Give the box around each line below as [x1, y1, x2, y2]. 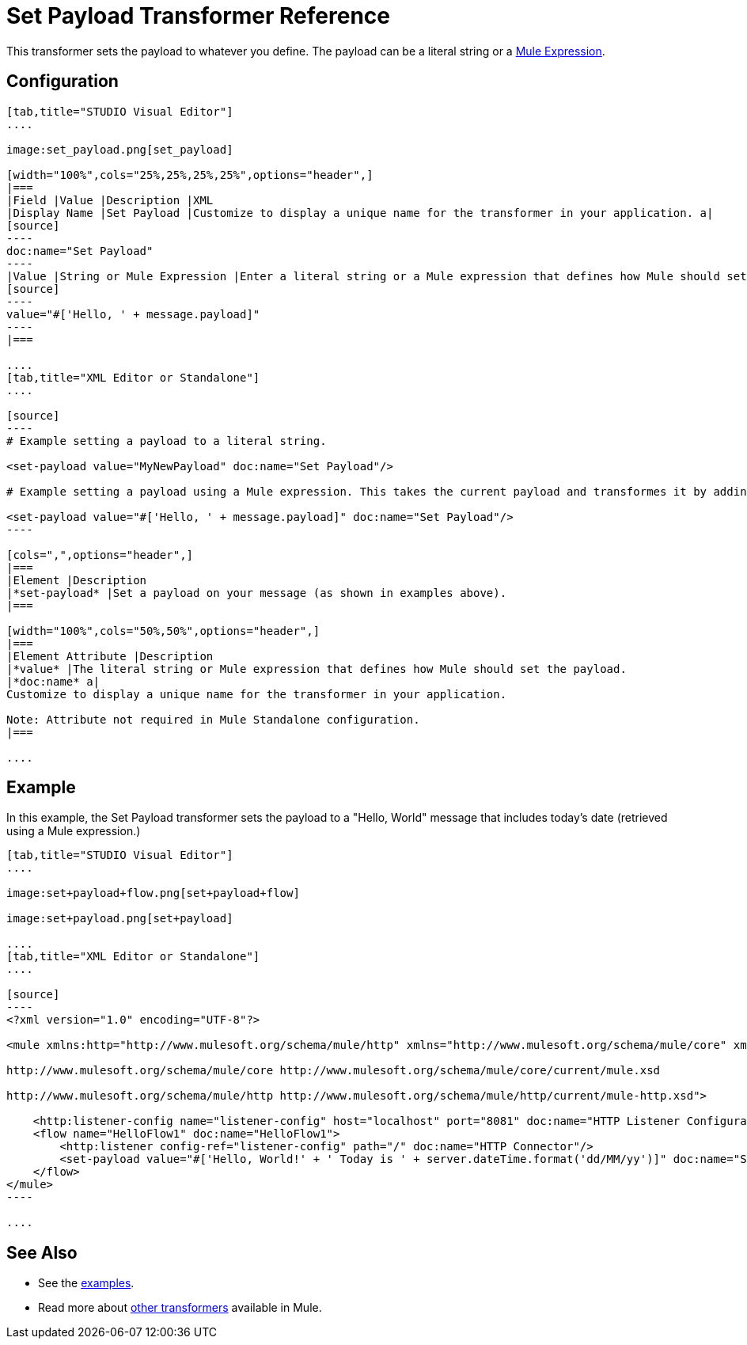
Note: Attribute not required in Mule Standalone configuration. [6, 712, 420, 726]
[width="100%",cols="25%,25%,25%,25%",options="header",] [6, 168, 373, 181]
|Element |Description [6, 573, 147, 587]
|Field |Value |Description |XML [6, 193, 214, 207]
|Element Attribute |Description [6, 649, 214, 663]
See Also [6, 1242, 78, 1263]
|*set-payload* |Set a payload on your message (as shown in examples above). [6, 586, 507, 599]
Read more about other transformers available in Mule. [38, 1301, 322, 1315]
